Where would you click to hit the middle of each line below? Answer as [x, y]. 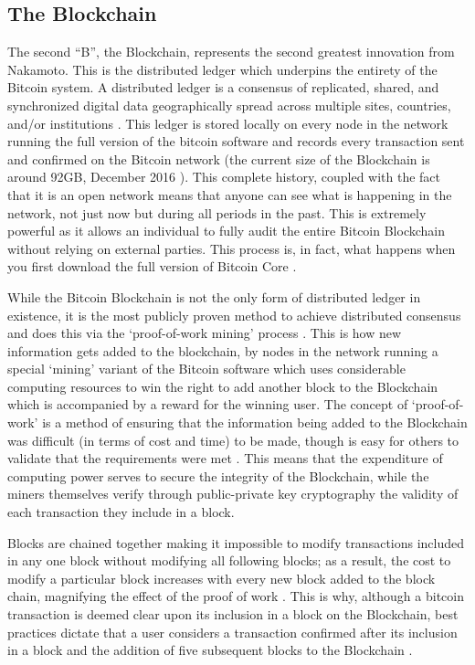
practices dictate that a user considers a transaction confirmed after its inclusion [232, 632]
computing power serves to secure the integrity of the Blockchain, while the [218, 475]
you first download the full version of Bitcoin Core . [152, 266]
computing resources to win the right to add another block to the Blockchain [223, 386]
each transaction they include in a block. [121, 512]
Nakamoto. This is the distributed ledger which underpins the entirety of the [222, 69]
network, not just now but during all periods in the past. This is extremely [217, 212]
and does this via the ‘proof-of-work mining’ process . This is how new [205, 333]
